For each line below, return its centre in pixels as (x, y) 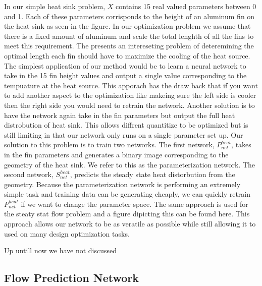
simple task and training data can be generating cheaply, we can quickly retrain (127, 194)
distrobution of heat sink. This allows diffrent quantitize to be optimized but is (126, 125)
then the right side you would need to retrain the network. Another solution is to (129, 105)
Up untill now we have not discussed (61, 250)
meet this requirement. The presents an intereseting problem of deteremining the (129, 46)
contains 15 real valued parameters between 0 (186, 6)
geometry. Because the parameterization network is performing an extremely (122, 184)
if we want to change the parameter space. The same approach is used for (135, 204)
